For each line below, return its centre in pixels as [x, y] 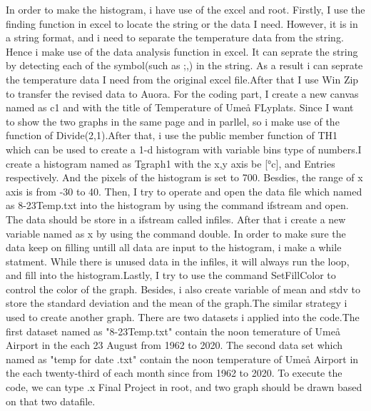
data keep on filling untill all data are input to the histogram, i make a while [174, 247]
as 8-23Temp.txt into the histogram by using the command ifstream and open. [177, 205]
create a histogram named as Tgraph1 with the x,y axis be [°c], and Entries [171, 163]
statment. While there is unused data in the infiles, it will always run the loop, [178, 261]
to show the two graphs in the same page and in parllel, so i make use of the [173, 121]
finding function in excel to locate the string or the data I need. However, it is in [182, 23]
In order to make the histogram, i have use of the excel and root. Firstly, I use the [185, 9]
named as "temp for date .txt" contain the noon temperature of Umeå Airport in [182, 359]
